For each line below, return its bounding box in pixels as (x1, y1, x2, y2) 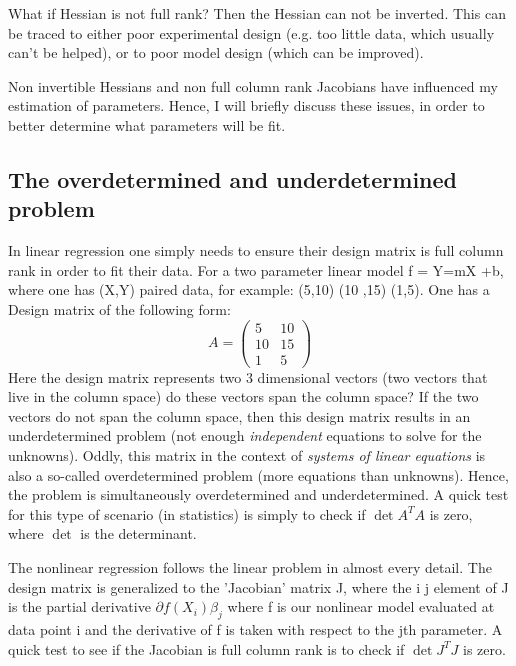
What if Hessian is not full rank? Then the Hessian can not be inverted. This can (8, 3, 506, 23)
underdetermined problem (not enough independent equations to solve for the (8, 425, 482, 446)
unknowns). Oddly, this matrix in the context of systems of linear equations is (8, 445, 486, 466)
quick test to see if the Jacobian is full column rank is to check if (8, 638, 405, 659)
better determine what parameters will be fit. (8, 114, 286, 135)
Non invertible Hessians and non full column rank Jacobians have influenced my (8, 75, 498, 96)
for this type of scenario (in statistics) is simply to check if (8, 503, 366, 524)
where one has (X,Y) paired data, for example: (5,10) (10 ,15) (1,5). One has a (8, 279, 490, 300)
